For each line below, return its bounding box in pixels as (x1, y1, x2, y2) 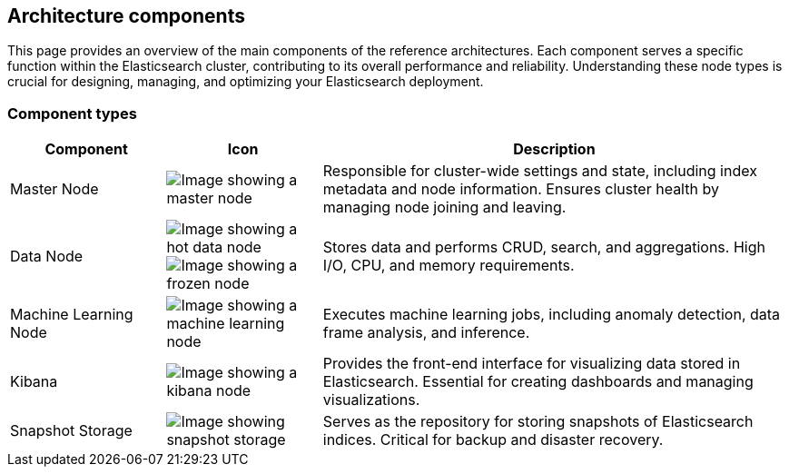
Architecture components (7, 5, 245, 27)
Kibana (10, 372, 58, 391)
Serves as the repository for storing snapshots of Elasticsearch (322, 412, 754, 431)
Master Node (10, 180, 99, 199)
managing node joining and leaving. (322, 198, 567, 217)
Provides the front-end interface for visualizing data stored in (322, 354, 741, 373)
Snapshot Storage (10, 421, 133, 440)
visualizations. (322, 390, 420, 410)
